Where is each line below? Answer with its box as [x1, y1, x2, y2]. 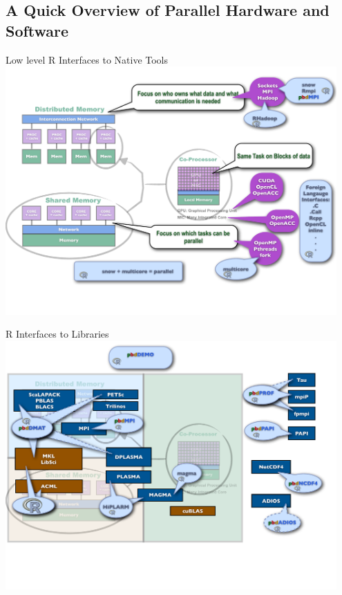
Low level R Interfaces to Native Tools [6, 52, 169, 66]
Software [6, 19, 69, 41]
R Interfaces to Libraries [6, 327, 109, 341]
